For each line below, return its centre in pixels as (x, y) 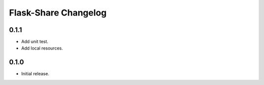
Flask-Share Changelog (58, 13)
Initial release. (35, 74)
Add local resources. (42, 48)
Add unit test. (35, 42)
